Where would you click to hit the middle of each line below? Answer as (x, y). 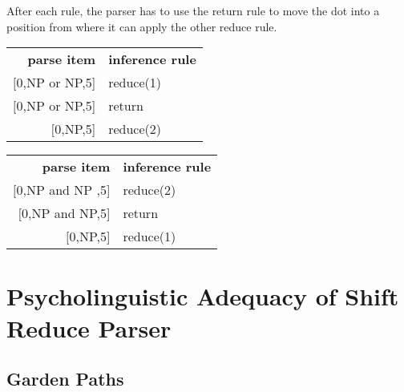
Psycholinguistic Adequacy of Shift (203, 296)
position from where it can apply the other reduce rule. (142, 26)
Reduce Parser (89, 327)
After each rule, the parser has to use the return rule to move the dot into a (193, 10)
